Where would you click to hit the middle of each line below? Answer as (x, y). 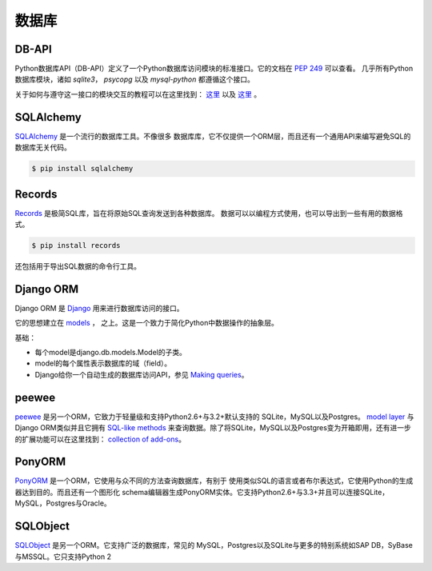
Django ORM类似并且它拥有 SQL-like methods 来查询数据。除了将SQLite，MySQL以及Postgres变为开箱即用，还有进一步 (213, 428)
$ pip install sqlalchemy (82, 169)
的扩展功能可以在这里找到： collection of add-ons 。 (100, 439)
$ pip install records (76, 245)
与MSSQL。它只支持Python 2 (63, 557)
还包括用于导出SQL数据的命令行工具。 (78, 266)
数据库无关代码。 (43, 147)
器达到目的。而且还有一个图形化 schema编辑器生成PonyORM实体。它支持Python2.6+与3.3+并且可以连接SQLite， (202, 492)
